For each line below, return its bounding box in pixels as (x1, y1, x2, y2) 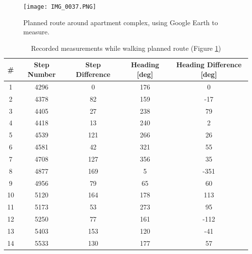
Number (27, 69, 56, 79)
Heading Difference (176, 60, 242, 70)
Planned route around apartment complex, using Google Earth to (23, 17, 218, 27)
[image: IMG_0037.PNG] (23, 3, 96, 10)
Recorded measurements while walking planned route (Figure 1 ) (31, 43, 221, 53)
